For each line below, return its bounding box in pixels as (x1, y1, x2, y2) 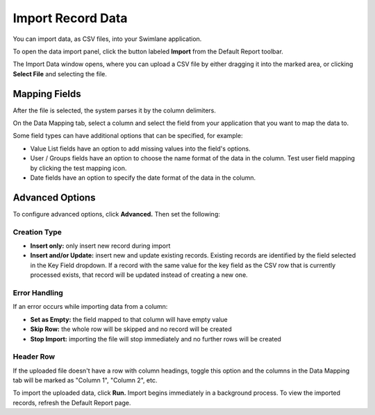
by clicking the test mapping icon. (30, 164, 127, 172)
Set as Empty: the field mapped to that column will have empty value (30, 315, 228, 323)
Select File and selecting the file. (12, 69, 108, 78)
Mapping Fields (12, 87, 81, 100)
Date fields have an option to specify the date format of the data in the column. (30, 173, 256, 182)
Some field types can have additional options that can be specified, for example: (12, 132, 243, 140)
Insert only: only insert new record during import (30, 242, 171, 250)
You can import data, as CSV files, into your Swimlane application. (12, 35, 202, 43)
